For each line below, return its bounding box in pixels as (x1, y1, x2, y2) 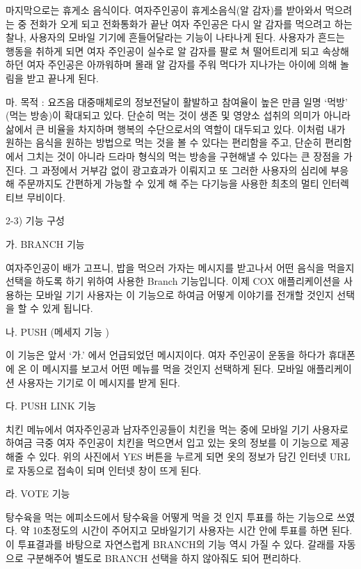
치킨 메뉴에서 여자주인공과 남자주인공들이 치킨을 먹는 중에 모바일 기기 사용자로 (6, 421, 348, 436)
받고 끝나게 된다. (26, 70, 99, 85)
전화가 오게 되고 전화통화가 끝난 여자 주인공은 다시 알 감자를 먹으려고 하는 (30, 16, 353, 31)
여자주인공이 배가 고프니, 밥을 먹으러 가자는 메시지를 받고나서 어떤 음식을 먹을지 (6, 260, 355, 274)
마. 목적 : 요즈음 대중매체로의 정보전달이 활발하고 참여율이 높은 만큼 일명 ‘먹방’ (6, 94, 348, 109)
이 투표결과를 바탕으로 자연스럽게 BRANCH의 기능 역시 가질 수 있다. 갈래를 (6, 537, 335, 551)
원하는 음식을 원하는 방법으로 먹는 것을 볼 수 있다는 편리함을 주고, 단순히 (6, 135, 322, 150)
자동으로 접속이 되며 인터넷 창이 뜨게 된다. (17, 462, 202, 477)
